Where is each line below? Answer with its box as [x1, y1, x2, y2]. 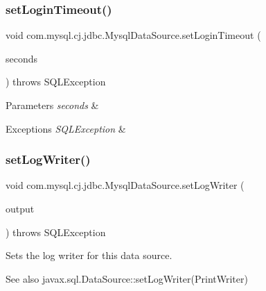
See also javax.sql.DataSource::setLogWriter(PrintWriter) [6, 271, 248, 285]
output [6, 201, 35, 215]
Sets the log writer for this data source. [6, 248, 172, 263]
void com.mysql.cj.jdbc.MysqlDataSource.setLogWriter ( [6, 178, 245, 192]
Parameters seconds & [6, 98, 99, 112]
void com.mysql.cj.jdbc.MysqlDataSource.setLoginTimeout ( [6, 28, 261, 42]
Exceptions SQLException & [6, 121, 126, 135]
